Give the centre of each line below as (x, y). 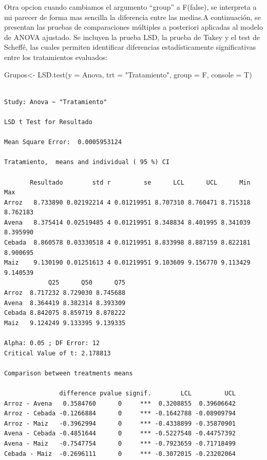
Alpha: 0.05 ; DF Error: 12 (52, 343)
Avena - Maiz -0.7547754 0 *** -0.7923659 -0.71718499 (120, 443)
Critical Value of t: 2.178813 (58, 353)
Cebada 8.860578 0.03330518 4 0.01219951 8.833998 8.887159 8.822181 (127, 243)
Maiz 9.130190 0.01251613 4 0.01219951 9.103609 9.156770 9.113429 (127, 263)
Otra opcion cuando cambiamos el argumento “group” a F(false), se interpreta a (130, 7)
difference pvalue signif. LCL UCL (148, 393)
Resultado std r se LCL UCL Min (140, 182)
